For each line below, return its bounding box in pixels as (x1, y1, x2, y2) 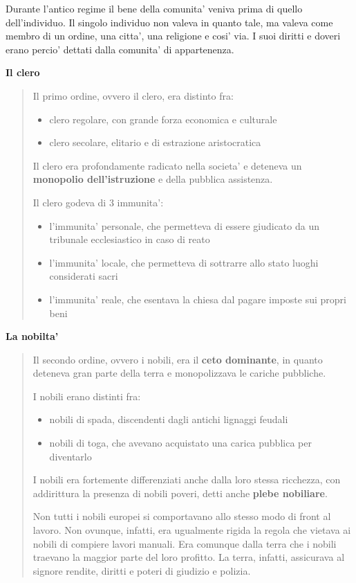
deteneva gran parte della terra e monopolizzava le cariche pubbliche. (32, 366, 326, 380)
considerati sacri (49, 269, 118, 283)
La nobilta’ (6, 329, 59, 343)
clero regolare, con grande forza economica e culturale (49, 111, 277, 126)
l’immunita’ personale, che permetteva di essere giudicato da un (49, 218, 319, 233)
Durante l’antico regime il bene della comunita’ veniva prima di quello (6, 1, 303, 15)
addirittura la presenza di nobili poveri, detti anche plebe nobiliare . (32, 485, 328, 500)
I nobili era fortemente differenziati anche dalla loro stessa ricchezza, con (32, 472, 341, 487)
